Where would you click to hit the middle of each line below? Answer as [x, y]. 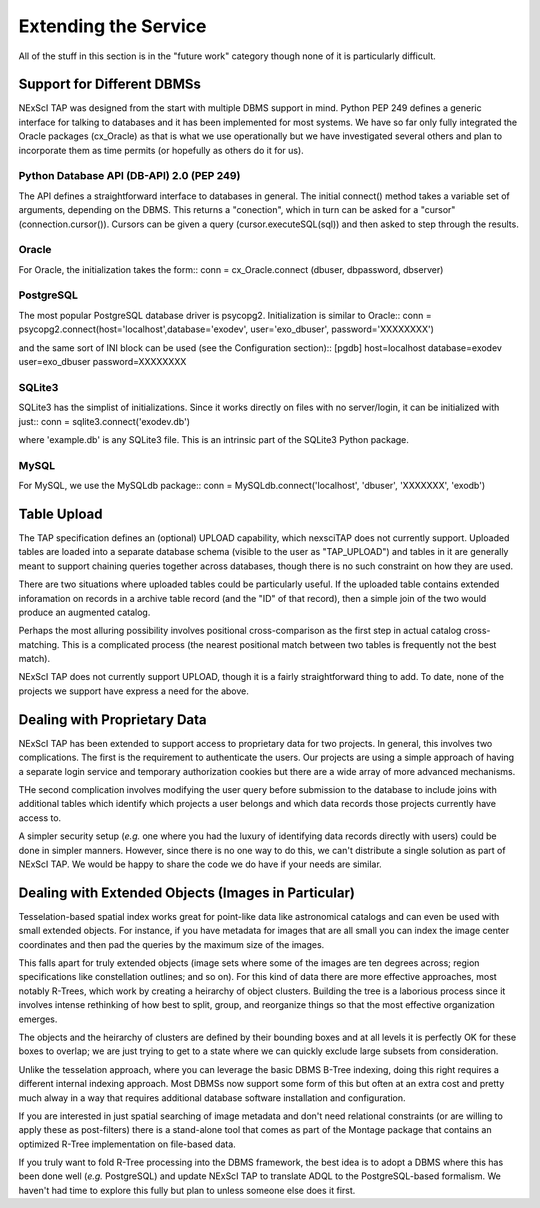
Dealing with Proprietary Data [112, 719]
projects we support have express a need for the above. [134, 691]
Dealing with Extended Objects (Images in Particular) [186, 892]
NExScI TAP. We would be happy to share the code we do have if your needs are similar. [200, 864]
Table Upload [60, 513]
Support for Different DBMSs [110, 84]
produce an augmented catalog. [84, 612]
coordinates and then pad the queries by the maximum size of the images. [171, 944]
